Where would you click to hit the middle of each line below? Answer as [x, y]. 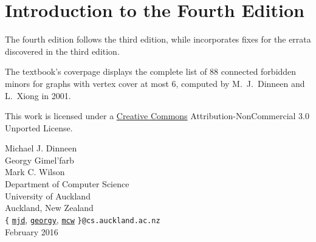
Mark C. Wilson [35, 172]
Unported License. [39, 127]
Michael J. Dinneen [41, 148]
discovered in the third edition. [62, 51]
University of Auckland [48, 195]
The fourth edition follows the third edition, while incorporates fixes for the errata [158, 39]
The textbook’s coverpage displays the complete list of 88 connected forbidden [151, 71]
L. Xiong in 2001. [38, 95]
